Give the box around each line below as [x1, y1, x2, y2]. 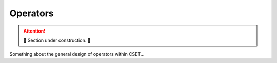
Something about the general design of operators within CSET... [9, 51, 145, 57]
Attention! [23, 28, 46, 34]
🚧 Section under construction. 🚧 [23, 37, 91, 43]
